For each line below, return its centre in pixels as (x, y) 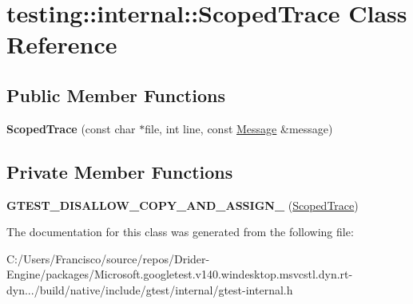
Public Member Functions (116, 95)
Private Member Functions (120, 171)
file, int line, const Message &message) (239, 128)
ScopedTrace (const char (71, 128)
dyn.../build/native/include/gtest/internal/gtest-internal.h (150, 289)
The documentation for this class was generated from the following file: (180, 232)
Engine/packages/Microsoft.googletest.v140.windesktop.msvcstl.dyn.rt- (180, 274)
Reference (62, 44)
